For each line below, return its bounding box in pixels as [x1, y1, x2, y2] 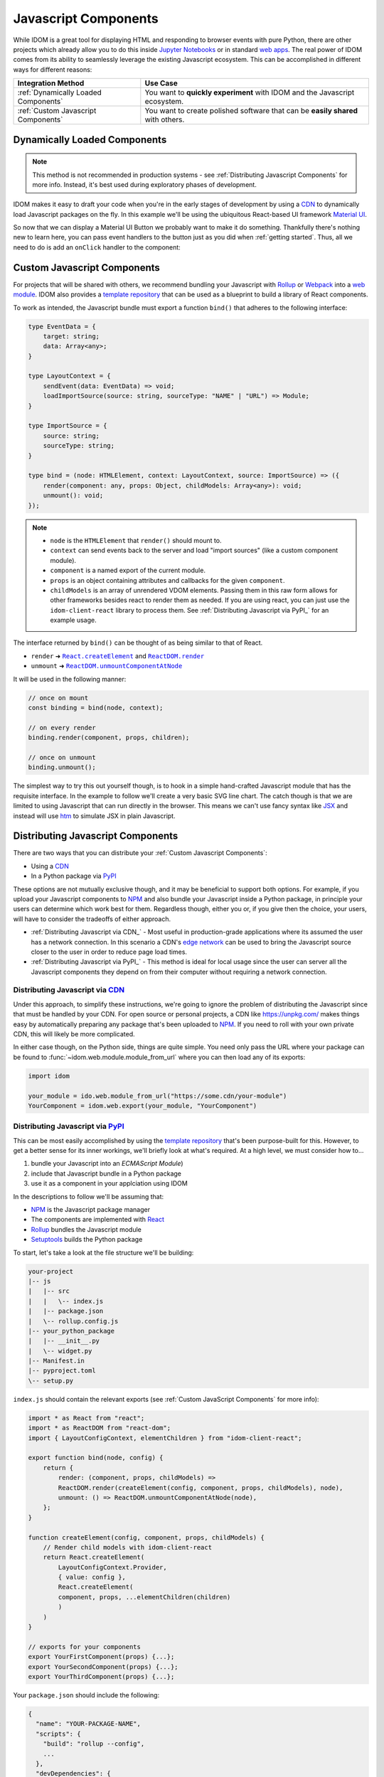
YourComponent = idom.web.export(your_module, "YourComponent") [28, 1102, 257, 1110]
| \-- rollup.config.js [28, 1317, 119, 1325]
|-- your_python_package [28, 1326, 115, 1335]
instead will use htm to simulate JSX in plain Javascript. [13, 811, 176, 820]
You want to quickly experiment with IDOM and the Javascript [144, 87, 355, 97]
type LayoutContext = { [28, 372, 112, 380]
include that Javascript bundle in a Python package [31, 1169, 181, 1178]
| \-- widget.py [28, 1347, 92, 1355]
